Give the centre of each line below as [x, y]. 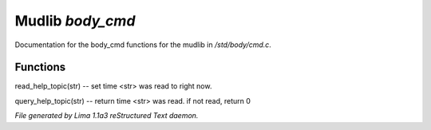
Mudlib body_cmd [75, 21]
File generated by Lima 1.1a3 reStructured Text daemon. [107, 116]
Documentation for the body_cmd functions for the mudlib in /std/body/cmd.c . [143, 45]
